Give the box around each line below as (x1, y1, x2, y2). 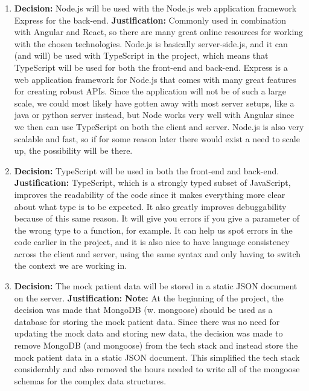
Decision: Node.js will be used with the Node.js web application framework (14, 2, 297, 14)
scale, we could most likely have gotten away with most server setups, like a (14, 96, 295, 109)
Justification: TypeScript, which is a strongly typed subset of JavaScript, (14, 176, 291, 189)
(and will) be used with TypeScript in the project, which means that (14, 49, 269, 62)
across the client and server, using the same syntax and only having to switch (14, 247, 301, 260)
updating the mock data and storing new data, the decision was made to (14, 327, 283, 340)
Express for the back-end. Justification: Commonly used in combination (14, 13, 287, 26)
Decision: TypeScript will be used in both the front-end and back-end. (14, 164, 279, 177)
